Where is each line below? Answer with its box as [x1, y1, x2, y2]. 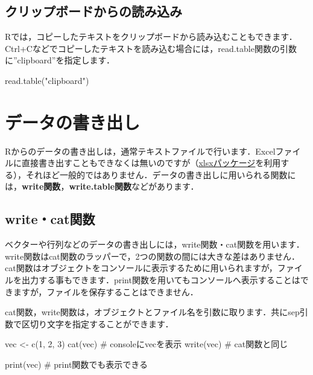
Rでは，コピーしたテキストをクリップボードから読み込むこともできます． [5, 30, 297, 43]
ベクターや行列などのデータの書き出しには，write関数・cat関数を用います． [5, 238, 305, 251]
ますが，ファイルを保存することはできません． [13, 285, 198, 298]
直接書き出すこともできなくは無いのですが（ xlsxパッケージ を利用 [21, 156, 281, 169]
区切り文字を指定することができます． [21, 317, 174, 330]
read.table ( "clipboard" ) [5, 74, 89, 86]
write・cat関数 [5, 210, 95, 228]
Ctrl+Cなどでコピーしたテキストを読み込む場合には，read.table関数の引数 [5, 42, 297, 54]
